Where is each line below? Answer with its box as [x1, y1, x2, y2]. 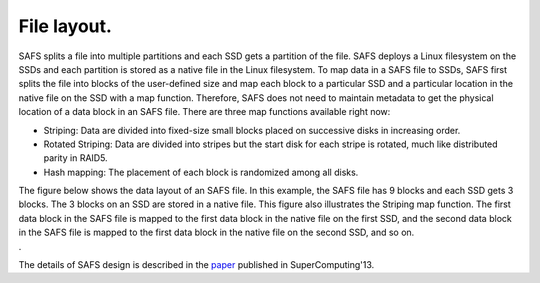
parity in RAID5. [43, 152, 109, 164]
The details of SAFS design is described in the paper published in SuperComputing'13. [18, 259, 375, 271]
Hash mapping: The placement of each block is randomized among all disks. [43, 166, 359, 178]
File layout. [18, 15, 112, 37]
